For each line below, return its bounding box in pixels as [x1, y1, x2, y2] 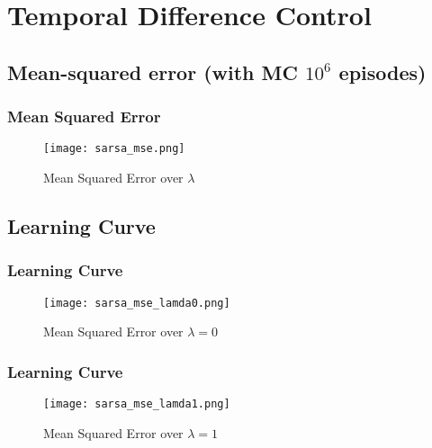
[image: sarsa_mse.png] [43, 142, 185, 156]
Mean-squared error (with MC [7, 58, 298, 85]
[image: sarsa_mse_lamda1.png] [43, 398, 230, 411]
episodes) [338, 58, 427, 85]
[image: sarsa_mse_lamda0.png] [43, 296, 230, 309]
